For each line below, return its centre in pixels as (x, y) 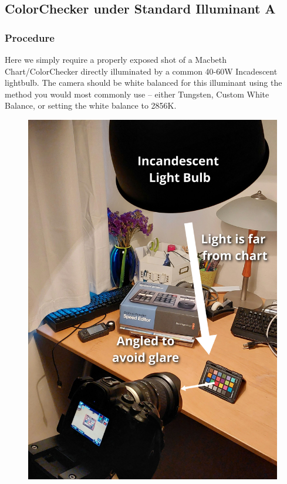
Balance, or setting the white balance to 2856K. (91, 105)
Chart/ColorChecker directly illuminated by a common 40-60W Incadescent (141, 71)
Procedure (30, 37)
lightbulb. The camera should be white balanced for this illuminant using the (143, 83)
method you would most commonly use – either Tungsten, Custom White (137, 94)
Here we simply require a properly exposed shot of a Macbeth (116, 59)
